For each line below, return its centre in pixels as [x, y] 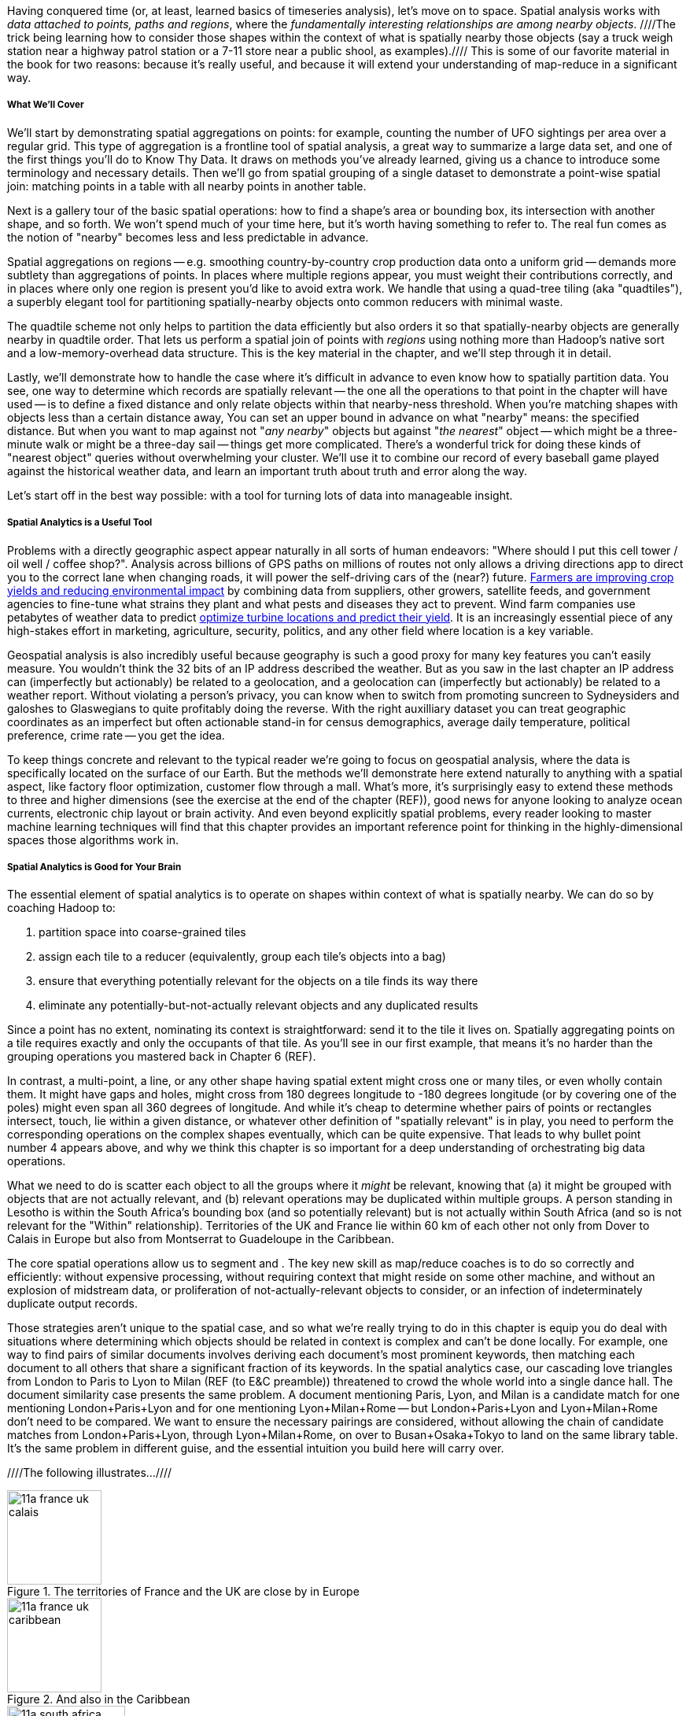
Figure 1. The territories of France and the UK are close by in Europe [183, 1592]
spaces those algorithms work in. [93, 840]
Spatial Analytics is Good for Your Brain [94, 867]
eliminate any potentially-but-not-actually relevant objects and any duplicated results [258, 1006]
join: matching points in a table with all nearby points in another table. [187, 186]
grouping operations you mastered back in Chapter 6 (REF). [162, 1057]
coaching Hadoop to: [61, 908]
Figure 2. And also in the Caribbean [99, 1699]
